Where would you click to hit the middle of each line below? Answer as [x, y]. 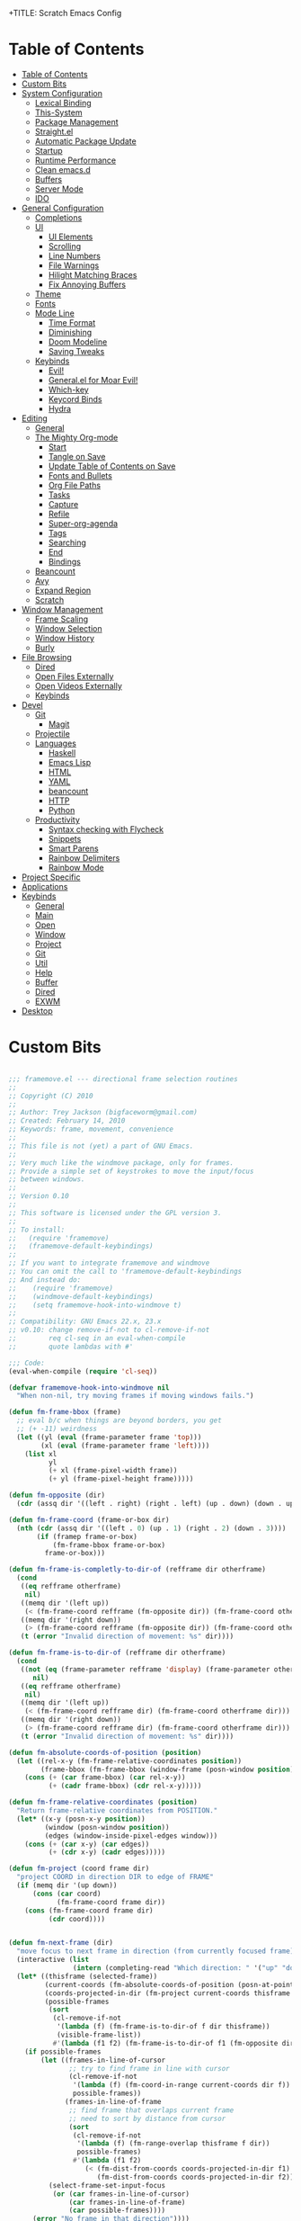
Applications [44, 886]
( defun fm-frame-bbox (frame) [65, 1412]
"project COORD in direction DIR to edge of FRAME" [115, 1877]
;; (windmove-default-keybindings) [81, 1296]
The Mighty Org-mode [76, 437]
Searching [67, 542]
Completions [58, 217]
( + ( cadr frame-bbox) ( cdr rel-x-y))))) [125, 1786]
